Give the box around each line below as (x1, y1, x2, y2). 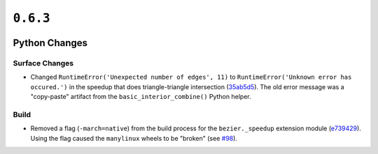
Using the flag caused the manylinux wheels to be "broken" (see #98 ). (30, 134, 238, 142)
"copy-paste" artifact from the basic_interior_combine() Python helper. (30, 93, 251, 101)
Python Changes (13, 37, 87, 49)
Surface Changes (13, 58, 74, 68)
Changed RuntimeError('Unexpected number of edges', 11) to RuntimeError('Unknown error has (30, 73, 352, 82)
